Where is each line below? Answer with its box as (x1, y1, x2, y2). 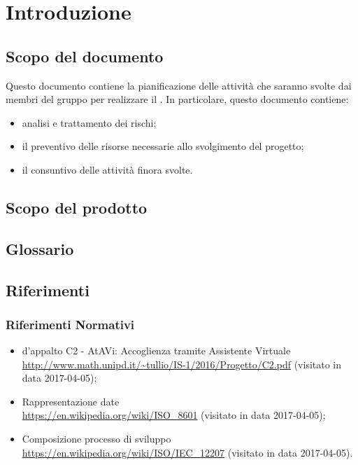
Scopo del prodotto (6, 196, 148, 218)
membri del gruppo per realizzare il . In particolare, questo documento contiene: (6, 92, 349, 106)
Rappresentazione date (22, 394, 120, 408)
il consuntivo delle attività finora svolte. (22, 162, 193, 176)
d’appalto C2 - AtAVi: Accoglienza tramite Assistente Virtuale (22, 343, 291, 358)
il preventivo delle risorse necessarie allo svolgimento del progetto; (22, 139, 304, 153)
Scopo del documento (6, 45, 164, 67)
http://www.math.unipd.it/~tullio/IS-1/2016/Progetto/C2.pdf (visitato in (22, 356, 342, 371)
